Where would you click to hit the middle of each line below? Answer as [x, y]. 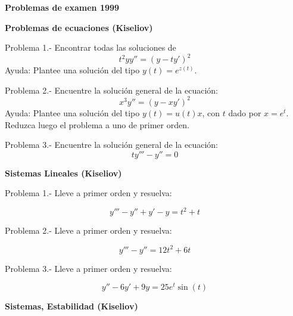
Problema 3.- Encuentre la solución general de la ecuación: [111, 145]
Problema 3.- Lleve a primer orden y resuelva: [88, 268]
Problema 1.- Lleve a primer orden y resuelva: [88, 193]
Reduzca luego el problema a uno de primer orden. [97, 124]
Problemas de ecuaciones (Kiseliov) [79, 27]
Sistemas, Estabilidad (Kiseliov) [71, 306]
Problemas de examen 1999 [62, 7]
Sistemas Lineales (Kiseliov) [63, 173]
